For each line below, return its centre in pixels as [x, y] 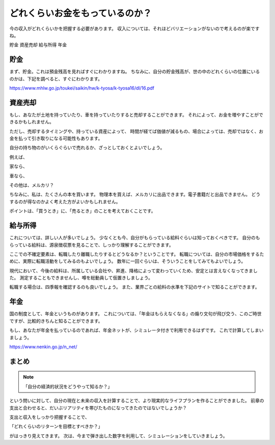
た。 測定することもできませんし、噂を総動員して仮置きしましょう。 [81, 278]
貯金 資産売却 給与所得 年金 [38, 45]
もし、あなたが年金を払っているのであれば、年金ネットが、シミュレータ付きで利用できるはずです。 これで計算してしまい [137, 330]
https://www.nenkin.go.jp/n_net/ [43, 347]
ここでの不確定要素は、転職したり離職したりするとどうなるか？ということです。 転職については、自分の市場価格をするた [137, 254]
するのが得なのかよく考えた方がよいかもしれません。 [65, 202]
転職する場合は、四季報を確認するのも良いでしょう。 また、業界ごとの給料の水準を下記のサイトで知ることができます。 [134, 287]
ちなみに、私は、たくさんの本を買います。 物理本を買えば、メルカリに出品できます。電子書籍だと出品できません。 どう [135, 194]
